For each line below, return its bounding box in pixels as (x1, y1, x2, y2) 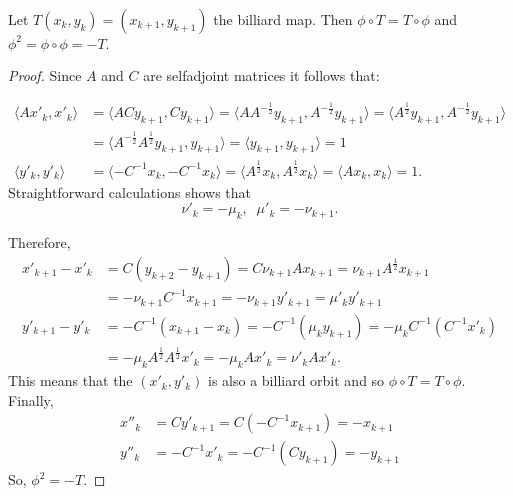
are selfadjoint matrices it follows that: (143, 64, 380, 85)
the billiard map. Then (213, 9, 353, 29)
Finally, (8, 389, 54, 410)
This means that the (8, 370, 133, 391)
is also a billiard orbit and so (208, 370, 385, 391)
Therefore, (8, 232, 71, 253)
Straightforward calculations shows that (8, 181, 252, 202)
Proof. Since (8, 64, 82, 85)
